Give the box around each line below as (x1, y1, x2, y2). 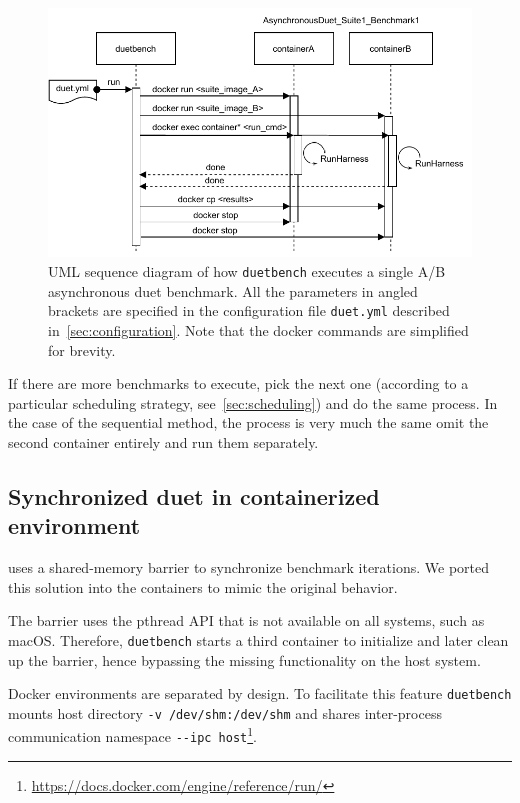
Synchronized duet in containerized (8, 480, 380, 511)
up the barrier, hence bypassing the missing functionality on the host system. (8, 649, 481, 670)
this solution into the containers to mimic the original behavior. (8, 576, 398, 597)
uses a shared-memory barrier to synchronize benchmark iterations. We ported (8, 557, 490, 578)
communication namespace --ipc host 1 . (8, 723, 258, 747)
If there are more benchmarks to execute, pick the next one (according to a (8, 373, 469, 394)
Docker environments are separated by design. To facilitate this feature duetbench (8, 683, 512, 704)
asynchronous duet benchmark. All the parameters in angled (48, 280, 418, 301)
